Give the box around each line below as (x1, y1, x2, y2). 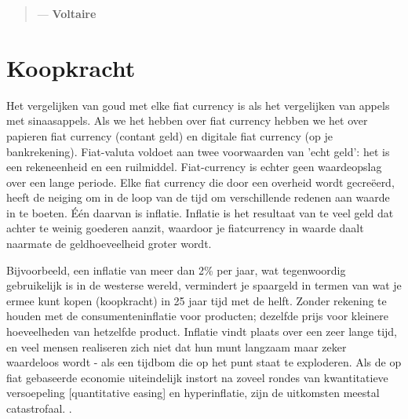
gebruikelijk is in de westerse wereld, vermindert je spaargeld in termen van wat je (6, 277, 402, 293)
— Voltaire (37, 5, 97, 21)
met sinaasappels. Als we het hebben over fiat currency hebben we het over (6, 112, 368, 129)
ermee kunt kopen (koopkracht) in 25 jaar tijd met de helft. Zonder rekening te (6, 292, 387, 308)
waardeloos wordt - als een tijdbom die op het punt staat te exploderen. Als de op (6, 354, 402, 370)
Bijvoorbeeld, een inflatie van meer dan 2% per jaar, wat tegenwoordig (6, 261, 346, 278)
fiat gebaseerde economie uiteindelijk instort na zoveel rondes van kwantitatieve (6, 369, 388, 385)
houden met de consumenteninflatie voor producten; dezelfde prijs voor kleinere (6, 308, 388, 324)
